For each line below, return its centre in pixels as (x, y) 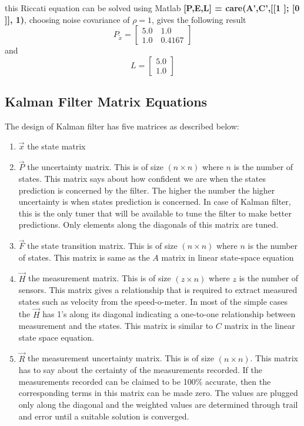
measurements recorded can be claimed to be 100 (107, 381)
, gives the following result (199, 19)
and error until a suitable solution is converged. (104, 416)
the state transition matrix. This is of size (102, 246)
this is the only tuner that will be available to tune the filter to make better (155, 213)
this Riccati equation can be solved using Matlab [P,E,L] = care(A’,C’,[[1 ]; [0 (152, 8)
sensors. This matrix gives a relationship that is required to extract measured (158, 290)
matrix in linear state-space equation (228, 257)
